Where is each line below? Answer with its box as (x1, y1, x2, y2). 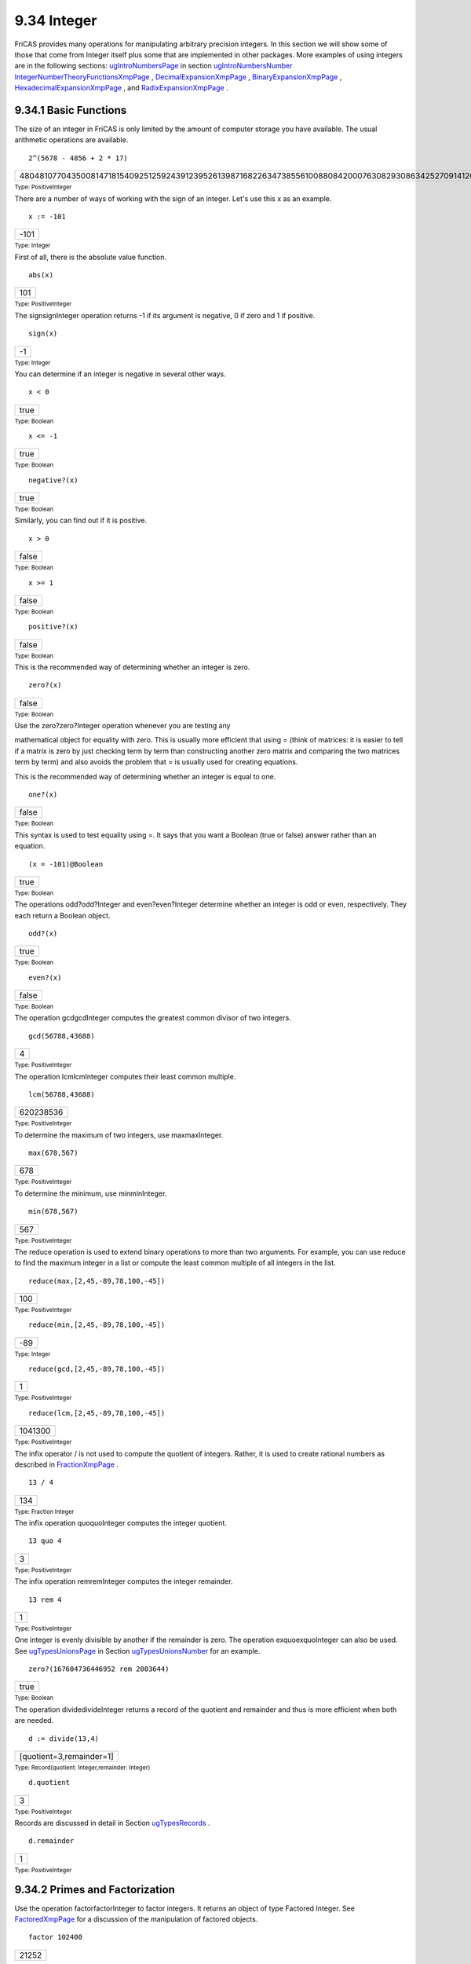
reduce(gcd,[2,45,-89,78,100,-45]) (28, 1365, 166, 1374)
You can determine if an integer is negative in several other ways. (14, 369, 227, 379)
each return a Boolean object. (14, 911, 111, 920)
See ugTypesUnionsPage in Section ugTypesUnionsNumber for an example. (14, 1646, 261, 1655)
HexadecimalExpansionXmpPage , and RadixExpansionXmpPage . (14, 83, 228, 93)
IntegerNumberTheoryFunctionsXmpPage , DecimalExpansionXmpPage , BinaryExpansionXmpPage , (14, 71, 342, 82)
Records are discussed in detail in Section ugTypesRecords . (14, 1818, 210, 1827)
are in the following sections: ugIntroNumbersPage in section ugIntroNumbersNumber (14, 61, 293, 71)
